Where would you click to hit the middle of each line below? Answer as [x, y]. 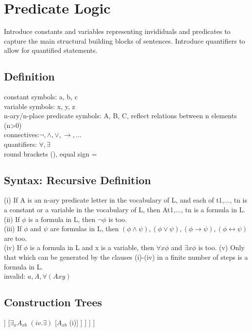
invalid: [15, 276]
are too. [16, 238]
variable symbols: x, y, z [40, 106]
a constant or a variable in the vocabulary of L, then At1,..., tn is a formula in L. [125, 210]
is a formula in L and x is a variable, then [92, 247]
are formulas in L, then [84, 229]
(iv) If [13, 247]
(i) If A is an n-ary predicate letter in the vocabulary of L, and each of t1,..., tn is [126, 200]
